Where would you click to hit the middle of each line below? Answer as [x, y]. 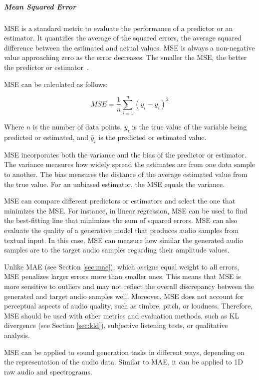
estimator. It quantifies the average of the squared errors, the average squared [123, 38]
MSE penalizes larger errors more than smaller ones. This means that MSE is [123, 276]
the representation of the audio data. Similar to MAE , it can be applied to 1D [124, 362]
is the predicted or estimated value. [152, 137]
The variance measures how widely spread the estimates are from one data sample [130, 164]
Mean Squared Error [40, 6]
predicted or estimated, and [46, 137]
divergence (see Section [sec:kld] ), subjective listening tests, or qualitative [116, 325]
